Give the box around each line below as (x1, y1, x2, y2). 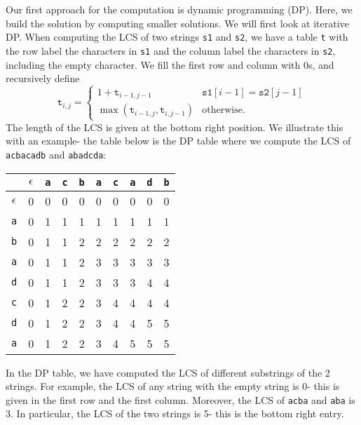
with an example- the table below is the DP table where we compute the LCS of (6, 133, 351, 148)
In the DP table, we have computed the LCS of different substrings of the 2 (6, 365, 330, 379)
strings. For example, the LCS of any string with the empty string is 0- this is (6, 379, 340, 393)
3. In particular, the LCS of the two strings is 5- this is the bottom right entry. (6, 406, 344, 421)
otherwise (202, 105, 243, 116)
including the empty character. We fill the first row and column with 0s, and (6, 57, 334, 72)
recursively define (6, 71, 80, 86)
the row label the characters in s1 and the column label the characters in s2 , (6, 43, 336, 58)
